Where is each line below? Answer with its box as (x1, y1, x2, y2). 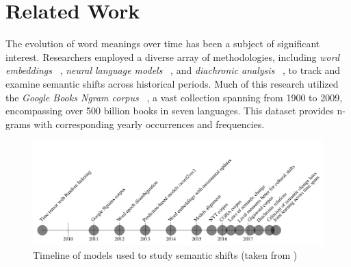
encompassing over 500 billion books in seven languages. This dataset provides (5, 103, 334, 118)
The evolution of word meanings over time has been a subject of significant (5, 36, 320, 51)
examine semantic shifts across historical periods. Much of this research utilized (5, 76, 339, 90)
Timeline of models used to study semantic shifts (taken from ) (33, 247, 298, 262)
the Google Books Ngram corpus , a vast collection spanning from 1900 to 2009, (5, 90, 343, 104)
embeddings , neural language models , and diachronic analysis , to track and (5, 63, 341, 77)
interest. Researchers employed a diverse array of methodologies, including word (5, 49, 340, 64)
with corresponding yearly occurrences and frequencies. (34, 116, 265, 131)
